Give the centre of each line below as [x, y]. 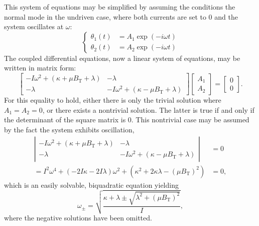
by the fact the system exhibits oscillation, [69, 129]
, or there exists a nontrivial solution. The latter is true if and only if [148, 109]
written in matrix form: [40, 68]
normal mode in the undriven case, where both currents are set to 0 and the [121, 16]
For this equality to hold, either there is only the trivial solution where [113, 100]
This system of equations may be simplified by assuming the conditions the [120, 7]
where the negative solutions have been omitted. [78, 218]
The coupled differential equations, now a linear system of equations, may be [122, 58]
